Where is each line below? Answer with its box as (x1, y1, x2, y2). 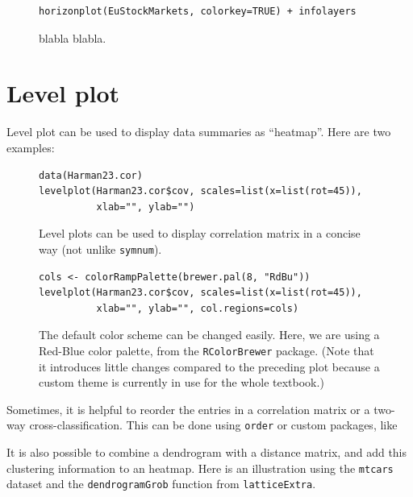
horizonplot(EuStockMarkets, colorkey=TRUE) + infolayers (39, 6, 357, 17)
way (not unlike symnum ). (39, 240, 162, 257)
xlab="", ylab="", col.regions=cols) (96, 302, 299, 314)
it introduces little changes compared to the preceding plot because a (39, 358, 380, 375)
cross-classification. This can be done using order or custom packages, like (29, 416, 398, 433)
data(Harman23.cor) (39, 169, 143, 181)
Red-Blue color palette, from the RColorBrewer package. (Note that (39, 342, 374, 358)
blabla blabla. (39, 29, 106, 46)
